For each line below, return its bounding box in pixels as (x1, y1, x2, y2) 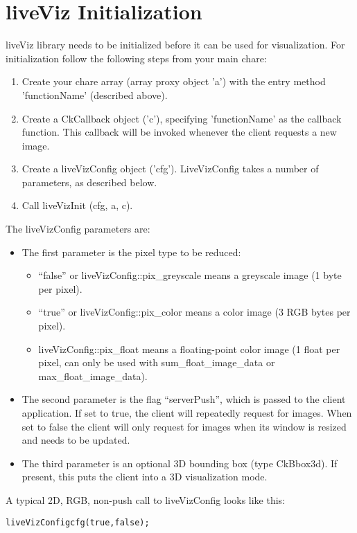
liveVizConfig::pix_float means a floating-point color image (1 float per (38, 341, 340, 356)
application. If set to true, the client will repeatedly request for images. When (21, 406, 352, 419)
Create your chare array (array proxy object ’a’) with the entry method (21, 74, 326, 89)
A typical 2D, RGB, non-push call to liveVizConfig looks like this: (6, 492, 286, 507)
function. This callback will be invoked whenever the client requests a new (21, 125, 337, 139)
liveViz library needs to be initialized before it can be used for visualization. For (6, 37, 345, 52)
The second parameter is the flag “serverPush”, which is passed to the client (21, 392, 346, 406)
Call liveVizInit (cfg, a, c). (21, 198, 133, 213)
